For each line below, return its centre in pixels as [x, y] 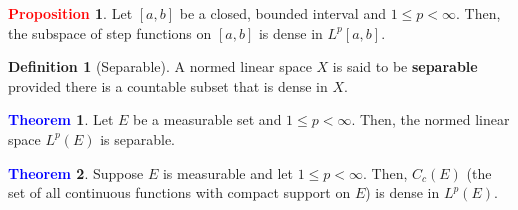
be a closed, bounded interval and [282, 13]
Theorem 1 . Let [61, 119]
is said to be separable [405, 66]
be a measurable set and [207, 119]
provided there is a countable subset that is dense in [168, 85]
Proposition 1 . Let [70, 13]
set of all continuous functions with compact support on [179, 192]
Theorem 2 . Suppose [76, 172]
